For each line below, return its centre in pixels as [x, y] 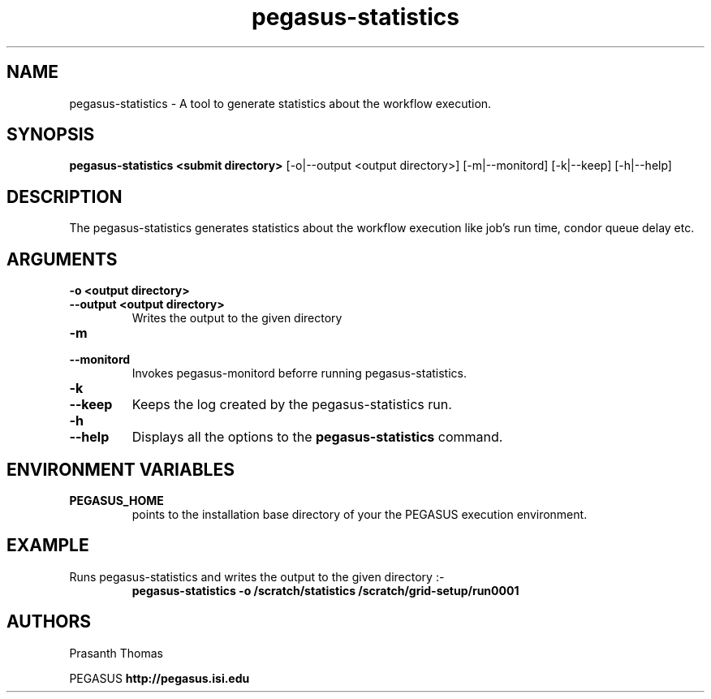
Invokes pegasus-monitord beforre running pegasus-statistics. [299, 373]
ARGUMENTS [62, 259]
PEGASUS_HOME [116, 500]
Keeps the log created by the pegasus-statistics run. [292, 405]
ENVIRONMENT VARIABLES [121, 469]
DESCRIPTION [65, 196]
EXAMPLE [48, 546]
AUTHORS [49, 622]
